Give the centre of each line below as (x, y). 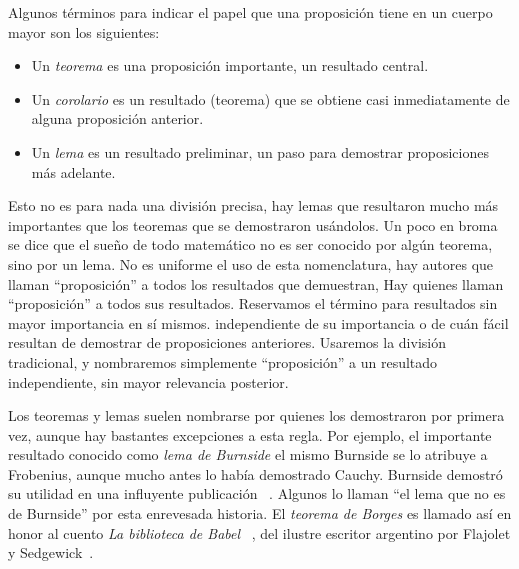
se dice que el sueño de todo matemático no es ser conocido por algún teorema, (250, 244)
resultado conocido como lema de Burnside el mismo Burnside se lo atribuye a (248, 454)
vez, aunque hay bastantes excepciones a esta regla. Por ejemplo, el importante (250, 434)
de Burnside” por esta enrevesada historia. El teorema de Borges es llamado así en (260, 513)
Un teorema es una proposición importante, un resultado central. (230, 65)
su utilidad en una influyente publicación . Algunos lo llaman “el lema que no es (257, 493)
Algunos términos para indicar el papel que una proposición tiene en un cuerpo (250, 12)
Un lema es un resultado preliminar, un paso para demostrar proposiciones (260, 151)
